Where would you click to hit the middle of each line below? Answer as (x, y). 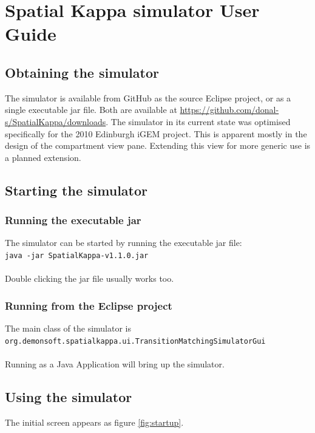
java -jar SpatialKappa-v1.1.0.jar (77, 255)
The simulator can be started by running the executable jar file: (124, 243)
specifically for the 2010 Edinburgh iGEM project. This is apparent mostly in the (156, 133)
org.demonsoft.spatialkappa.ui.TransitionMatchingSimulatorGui (135, 341)
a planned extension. (43, 157)
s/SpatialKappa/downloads (56, 121)
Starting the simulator (76, 190)
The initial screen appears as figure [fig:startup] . (94, 422)
